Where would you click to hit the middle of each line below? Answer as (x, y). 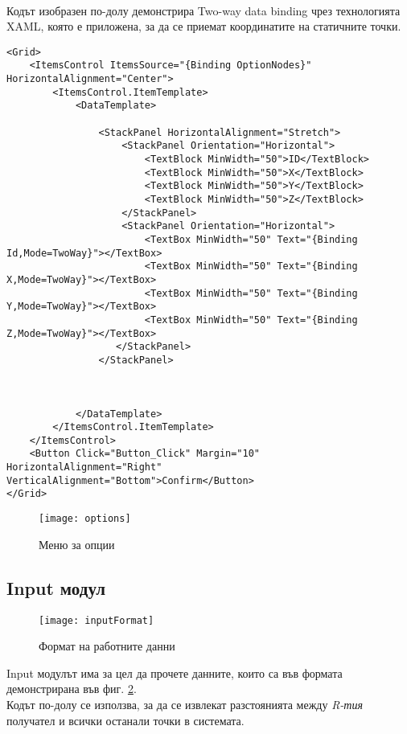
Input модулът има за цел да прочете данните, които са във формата (175, 672)
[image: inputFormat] (97, 620)
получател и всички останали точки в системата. (125, 720)
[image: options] (85, 519)
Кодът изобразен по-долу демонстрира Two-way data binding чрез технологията (203, 10)
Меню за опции (77, 544)
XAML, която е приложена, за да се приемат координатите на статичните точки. (204, 26)
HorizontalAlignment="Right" (84, 467)
